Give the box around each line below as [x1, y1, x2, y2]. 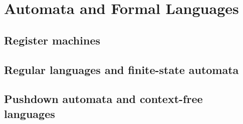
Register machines [4, 32, 101, 47]
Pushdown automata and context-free [4, 91, 203, 106]
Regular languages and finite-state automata [4, 61, 239, 77]
